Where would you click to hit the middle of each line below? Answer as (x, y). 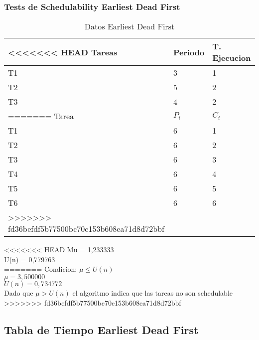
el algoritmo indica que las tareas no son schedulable (153, 293)
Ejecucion (232, 58)
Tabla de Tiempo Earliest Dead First (101, 329)
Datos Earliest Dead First (129, 26)
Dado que (19, 293)
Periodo (189, 52)
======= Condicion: (41, 269)
